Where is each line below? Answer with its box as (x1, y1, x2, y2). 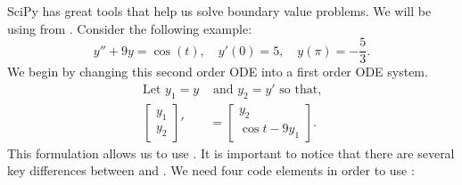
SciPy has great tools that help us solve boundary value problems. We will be (7, 2, 432, 20)
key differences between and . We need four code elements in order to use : (7, 161, 415, 180)
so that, (279, 83, 322, 96)
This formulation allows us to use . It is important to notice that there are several (7, 143, 455, 162)
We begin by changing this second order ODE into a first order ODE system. (7, 62, 428, 81)
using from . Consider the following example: (7, 19, 252, 37)
